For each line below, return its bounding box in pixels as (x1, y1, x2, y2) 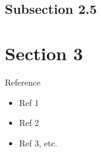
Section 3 (5, 40, 83, 65)
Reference (5, 75, 41, 88)
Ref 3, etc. (19, 136, 57, 149)
